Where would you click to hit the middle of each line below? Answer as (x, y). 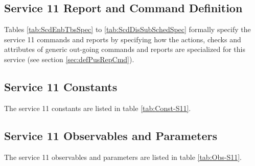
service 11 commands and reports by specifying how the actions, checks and (123, 39)
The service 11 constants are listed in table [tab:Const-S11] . (98, 108)
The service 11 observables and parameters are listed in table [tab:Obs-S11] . (123, 157)
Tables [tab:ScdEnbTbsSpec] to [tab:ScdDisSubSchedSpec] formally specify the (127, 29)
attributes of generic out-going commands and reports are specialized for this (125, 49)
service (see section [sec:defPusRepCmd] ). (69, 59)
